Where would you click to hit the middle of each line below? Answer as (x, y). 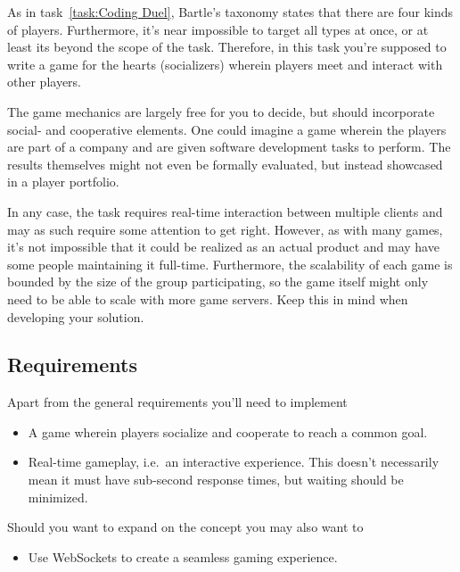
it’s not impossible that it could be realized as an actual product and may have (223, 247)
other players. (44, 82)
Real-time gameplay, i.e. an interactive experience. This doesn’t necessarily (234, 462)
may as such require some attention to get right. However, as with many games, (225, 229)
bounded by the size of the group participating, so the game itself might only (218, 282)
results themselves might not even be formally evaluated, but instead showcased (225, 164)
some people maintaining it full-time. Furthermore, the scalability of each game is (230, 264)
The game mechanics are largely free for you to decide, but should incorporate (221, 111)
